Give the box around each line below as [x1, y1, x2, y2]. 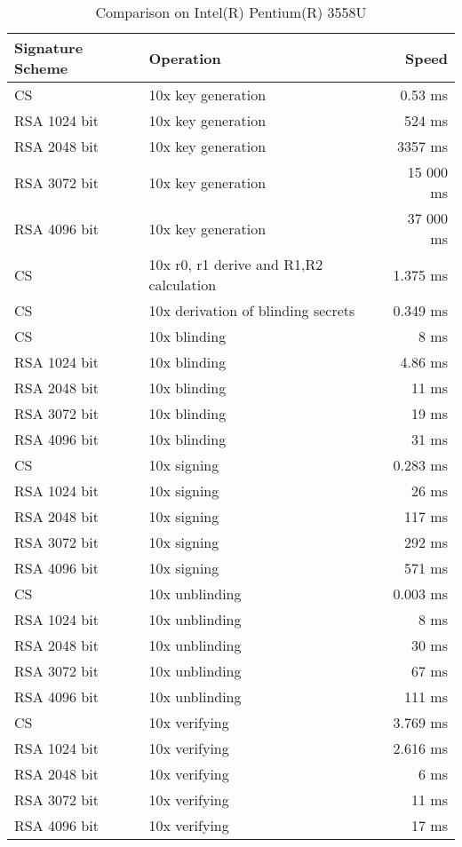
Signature [14, 37, 84, 58]
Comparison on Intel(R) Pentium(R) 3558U [95, 2, 367, 22]
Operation [148, 47, 221, 68]
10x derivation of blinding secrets [148, 300, 355, 321]
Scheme [14, 58, 68, 78]
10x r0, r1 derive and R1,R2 [148, 254, 323, 274]
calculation [148, 274, 217, 295]
